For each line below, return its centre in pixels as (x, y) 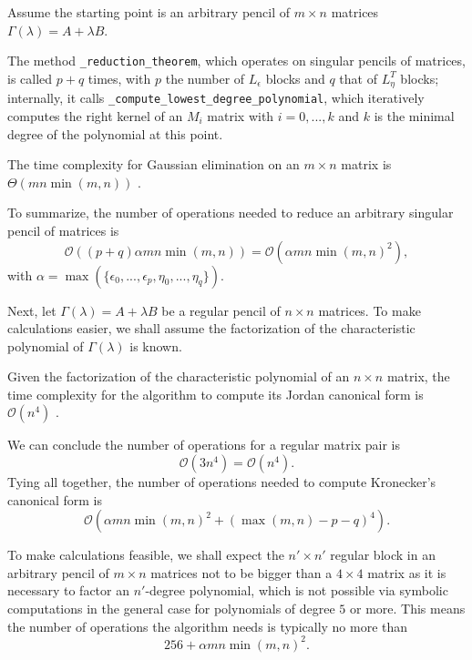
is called (30, 78)
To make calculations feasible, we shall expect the (146, 555)
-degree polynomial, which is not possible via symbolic (297, 590)
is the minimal (414, 115)
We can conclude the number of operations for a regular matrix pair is (204, 445)
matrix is (366, 164)
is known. (156, 345)
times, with (119, 78)
